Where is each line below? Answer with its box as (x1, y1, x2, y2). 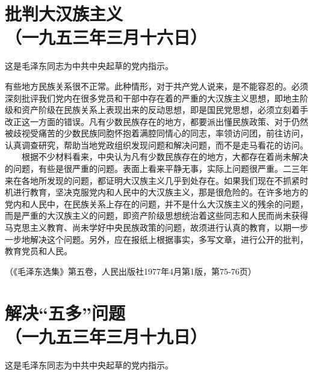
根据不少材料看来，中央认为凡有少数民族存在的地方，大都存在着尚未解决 (21, 150, 308, 163)
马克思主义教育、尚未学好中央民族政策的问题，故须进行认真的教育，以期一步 (5, 221, 308, 234)
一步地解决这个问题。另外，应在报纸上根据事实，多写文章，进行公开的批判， (5, 233, 308, 245)
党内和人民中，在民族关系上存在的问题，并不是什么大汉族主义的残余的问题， (5, 197, 308, 210)
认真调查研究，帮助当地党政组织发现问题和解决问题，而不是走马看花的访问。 (5, 138, 308, 151)
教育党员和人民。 (5, 245, 72, 257)
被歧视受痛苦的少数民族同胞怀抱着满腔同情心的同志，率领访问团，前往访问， (5, 127, 308, 139)
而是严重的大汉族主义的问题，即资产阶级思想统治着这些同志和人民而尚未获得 (5, 209, 308, 222)
